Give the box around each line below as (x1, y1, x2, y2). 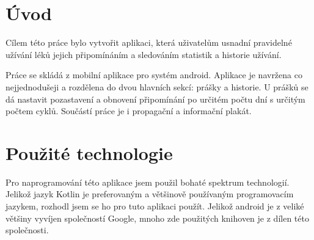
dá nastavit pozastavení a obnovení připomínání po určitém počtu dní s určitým (5, 92, 305, 105)
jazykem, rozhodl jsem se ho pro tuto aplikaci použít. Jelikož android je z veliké (5, 200, 304, 212)
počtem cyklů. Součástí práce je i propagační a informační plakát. (5, 104, 252, 117)
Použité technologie (5, 140, 173, 165)
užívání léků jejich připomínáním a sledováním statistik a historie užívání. (5, 48, 282, 60)
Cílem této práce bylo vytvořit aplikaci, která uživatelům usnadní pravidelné (5, 36, 292, 49)
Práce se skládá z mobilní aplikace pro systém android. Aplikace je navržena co (5, 68, 302, 81)
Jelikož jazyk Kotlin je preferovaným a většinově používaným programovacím (5, 187, 294, 200)
